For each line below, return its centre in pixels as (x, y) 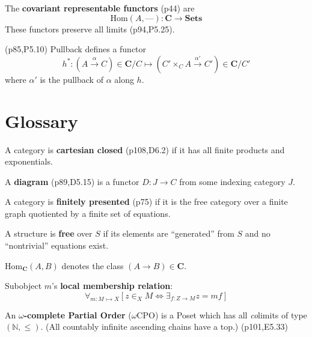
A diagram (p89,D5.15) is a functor (72, 181)
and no (258, 233)
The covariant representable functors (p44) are (100, 8)
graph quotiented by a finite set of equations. (88, 213)
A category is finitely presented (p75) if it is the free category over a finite (146, 202)
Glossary (41, 120)
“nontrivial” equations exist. (57, 245)
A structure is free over (49, 233)
